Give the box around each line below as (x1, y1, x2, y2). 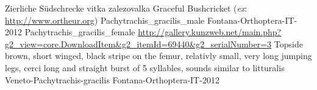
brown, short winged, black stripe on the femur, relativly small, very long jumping (5, 49, 312, 62)
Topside (274, 37, 303, 50)
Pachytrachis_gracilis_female (24, 26, 135, 38)
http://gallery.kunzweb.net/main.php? (138, 26, 282, 38)
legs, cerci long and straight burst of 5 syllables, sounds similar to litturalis (5, 61, 285, 74)
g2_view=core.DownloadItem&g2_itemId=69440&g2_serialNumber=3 (5, 37, 272, 50)
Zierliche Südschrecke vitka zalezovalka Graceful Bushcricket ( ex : (5, 2, 248, 14)
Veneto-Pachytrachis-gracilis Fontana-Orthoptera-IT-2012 (5, 73, 219, 86)
